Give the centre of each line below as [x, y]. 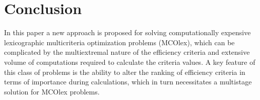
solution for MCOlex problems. [52, 91]
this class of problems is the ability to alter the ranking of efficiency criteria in [125, 72]
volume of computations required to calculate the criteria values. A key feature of [130, 62]
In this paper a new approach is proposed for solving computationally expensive [127, 32]
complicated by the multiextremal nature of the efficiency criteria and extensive [127, 52]
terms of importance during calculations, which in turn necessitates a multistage [128, 82]
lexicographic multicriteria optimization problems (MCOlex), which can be [119, 42]
